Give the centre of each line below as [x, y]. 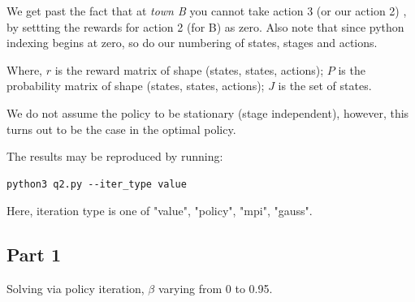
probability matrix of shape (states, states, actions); [136, 86]
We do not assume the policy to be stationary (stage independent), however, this [208, 112]
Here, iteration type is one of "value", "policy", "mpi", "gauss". [160, 211]
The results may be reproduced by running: [115, 156]
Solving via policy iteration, [76, 289]
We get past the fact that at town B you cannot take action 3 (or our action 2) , [207, 11]
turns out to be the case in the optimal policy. [121, 129]
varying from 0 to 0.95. [215, 289]
